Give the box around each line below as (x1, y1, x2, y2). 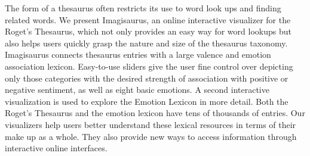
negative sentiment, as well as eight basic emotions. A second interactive (5, 83, 269, 96)
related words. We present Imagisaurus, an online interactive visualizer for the (5, 13, 291, 26)
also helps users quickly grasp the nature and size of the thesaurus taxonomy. (5, 36, 288, 49)
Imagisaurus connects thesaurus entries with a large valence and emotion (5, 48, 271, 61)
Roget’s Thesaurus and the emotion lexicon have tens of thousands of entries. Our (5, 107, 305, 119)
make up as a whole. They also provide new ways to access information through (5, 130, 297, 142)
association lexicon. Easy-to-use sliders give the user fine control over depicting (5, 60, 293, 72)
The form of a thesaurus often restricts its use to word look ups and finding (5, 2, 281, 14)
